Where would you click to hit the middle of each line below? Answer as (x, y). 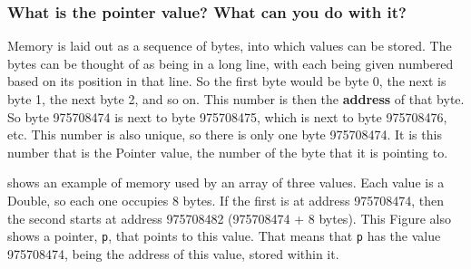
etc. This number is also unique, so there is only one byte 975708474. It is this (225, 134)
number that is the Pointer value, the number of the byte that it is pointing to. (228, 152)
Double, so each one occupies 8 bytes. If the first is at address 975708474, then (226, 200)
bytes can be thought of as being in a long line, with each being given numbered (231, 63)
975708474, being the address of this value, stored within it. (173, 253)
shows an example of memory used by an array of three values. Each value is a (226, 183)
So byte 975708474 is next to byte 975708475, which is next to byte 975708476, (227, 116)
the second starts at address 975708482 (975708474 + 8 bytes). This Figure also (229, 218)
